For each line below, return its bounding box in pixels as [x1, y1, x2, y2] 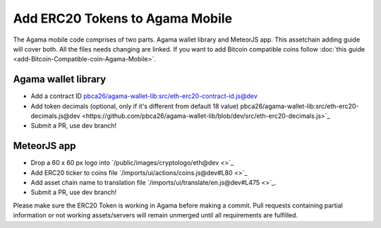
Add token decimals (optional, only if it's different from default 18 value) [30, 102, 239, 110]
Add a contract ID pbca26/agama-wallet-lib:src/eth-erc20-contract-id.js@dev [30, 92, 258, 100]
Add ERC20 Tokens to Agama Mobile [13, 11, 233, 26]
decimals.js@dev [30, 112, 80, 120]
